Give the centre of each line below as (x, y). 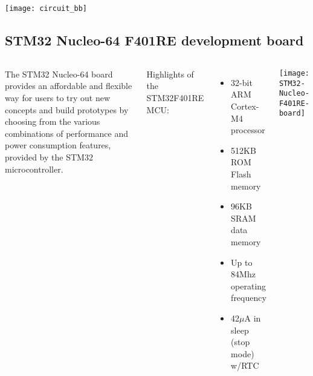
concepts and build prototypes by (67, 109)
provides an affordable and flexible (69, 86)
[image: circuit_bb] (46, 8)
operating (249, 285)
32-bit (242, 82)
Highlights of (170, 74)
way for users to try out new (58, 98)
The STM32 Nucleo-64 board (59, 74)
